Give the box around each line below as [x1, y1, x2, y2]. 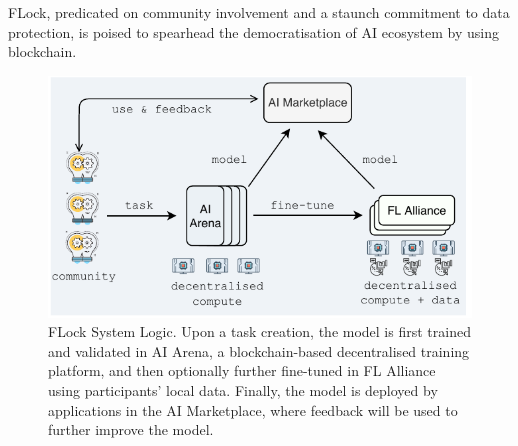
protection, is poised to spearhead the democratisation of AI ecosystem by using [8, 21, 500, 42]
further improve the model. [48, 419, 214, 440]
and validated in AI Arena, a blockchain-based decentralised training [48, 340, 470, 361]
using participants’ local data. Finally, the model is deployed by [48, 379, 438, 400]
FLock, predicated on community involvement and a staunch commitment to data [8, 2, 510, 22]
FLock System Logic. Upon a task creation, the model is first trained [48, 321, 471, 342]
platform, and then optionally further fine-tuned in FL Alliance [48, 360, 436, 381]
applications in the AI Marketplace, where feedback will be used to [48, 399, 458, 420]
